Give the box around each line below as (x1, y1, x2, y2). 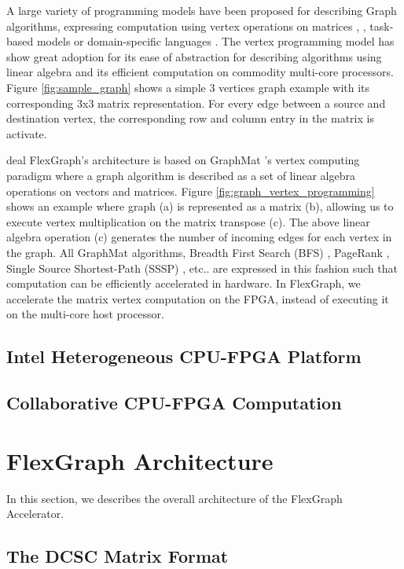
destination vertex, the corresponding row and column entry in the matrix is (6, 110, 374, 127)
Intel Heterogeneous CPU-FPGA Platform (6, 344, 362, 369)
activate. (6, 125, 47, 141)
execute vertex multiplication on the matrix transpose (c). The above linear (6, 213, 370, 229)
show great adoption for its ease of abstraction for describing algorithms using (6, 48, 382, 64)
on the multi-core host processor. (6, 306, 164, 322)
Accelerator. (6, 505, 64, 522)
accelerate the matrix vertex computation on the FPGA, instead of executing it (6, 290, 389, 307)
